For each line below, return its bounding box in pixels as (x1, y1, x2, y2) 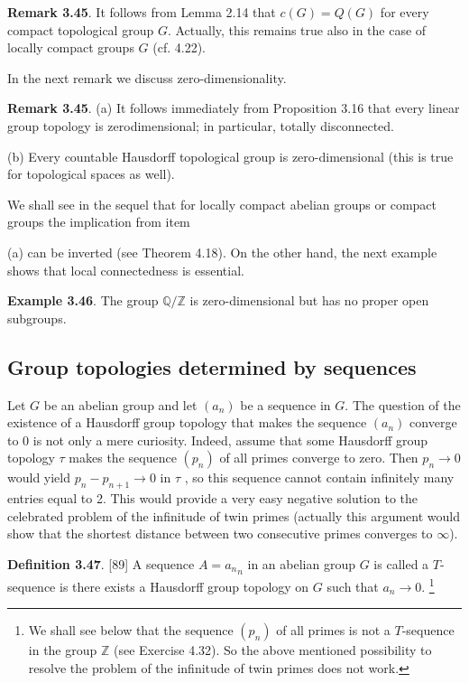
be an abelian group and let (43, 395, 198, 414)
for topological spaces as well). (7, 164, 175, 183)
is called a (373, 554, 429, 573)
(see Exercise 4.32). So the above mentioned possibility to (113, 641, 432, 660)
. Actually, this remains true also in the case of (167, 20, 427, 39)
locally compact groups (7, 38, 134, 57)
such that (326, 576, 379, 595)
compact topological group (7, 20, 154, 39)
